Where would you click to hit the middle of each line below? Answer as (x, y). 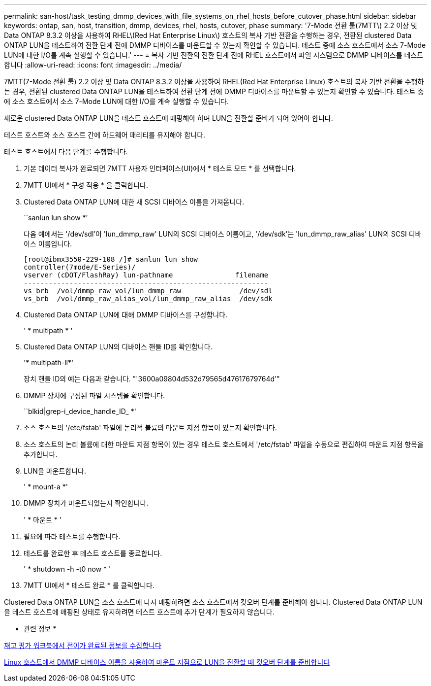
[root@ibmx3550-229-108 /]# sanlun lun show (111, 259)
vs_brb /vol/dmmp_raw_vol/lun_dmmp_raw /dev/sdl (148, 291)
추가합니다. (41, 454)
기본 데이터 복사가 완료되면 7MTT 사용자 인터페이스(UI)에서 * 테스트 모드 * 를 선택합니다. (160, 168)
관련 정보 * (40, 629)
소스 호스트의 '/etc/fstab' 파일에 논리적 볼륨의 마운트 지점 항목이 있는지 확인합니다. (150, 428)
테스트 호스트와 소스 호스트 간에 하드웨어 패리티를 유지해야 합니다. (105, 135)
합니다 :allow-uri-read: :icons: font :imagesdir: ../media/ (93, 65)
